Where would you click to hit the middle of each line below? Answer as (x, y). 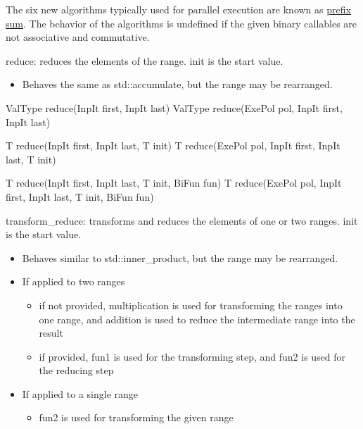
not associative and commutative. (78, 37)
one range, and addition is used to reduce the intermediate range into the (197, 319)
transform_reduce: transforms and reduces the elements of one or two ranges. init (182, 220)
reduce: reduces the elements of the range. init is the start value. (145, 60)
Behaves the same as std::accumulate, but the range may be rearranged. (177, 84)
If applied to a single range (80, 393)
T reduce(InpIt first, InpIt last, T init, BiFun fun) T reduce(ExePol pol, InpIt (174, 183)
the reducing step (76, 370)
